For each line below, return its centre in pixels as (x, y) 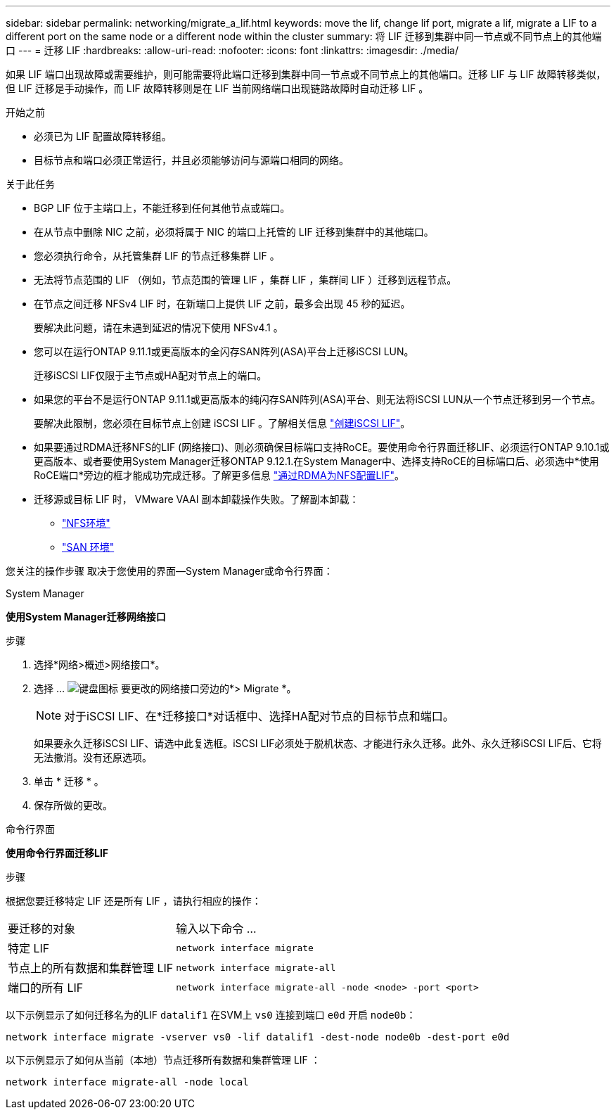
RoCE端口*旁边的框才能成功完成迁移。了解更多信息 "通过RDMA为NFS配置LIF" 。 (219, 475)
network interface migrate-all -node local (127, 1082)
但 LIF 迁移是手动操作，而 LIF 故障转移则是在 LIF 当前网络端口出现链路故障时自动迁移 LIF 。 (217, 88)
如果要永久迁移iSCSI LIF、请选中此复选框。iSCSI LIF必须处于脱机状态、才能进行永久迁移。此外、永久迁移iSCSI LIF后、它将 (318, 743)
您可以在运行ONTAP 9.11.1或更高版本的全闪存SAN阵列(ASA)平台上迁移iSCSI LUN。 (224, 351)
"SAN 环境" (88, 547)
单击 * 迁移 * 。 (69, 781)
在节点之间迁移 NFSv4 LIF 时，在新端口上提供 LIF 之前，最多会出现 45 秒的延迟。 (222, 304)
